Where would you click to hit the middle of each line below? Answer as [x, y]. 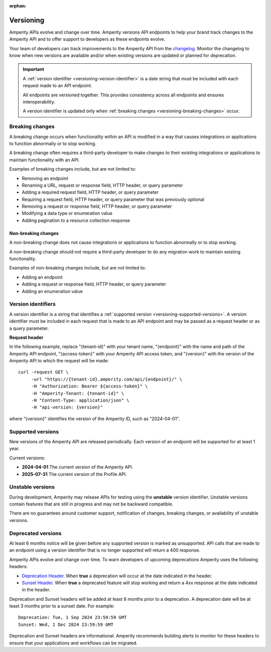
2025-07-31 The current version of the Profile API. [75, 474]
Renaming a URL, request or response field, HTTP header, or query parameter [102, 185]
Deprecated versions [35, 533]
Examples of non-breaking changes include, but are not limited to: [78, 268]
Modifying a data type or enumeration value [67, 213]
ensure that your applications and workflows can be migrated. [74, 643]
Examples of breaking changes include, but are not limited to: [73, 169]
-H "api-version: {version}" [67, 407]
